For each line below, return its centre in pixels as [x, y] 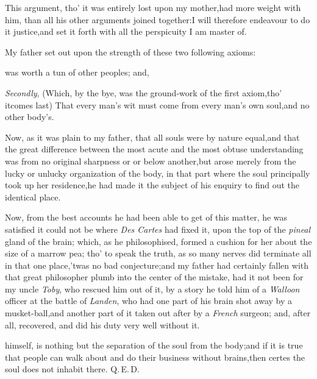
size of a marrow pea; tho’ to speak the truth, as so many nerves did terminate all [158, 253]
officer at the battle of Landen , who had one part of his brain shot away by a [149, 301]
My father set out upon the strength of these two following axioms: [130, 51]
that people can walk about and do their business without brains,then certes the [155, 357]
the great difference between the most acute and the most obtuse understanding [154, 149]
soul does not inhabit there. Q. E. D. [72, 369]
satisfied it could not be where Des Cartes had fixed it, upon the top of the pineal [158, 229]
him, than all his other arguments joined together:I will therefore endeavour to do [158, 19]
